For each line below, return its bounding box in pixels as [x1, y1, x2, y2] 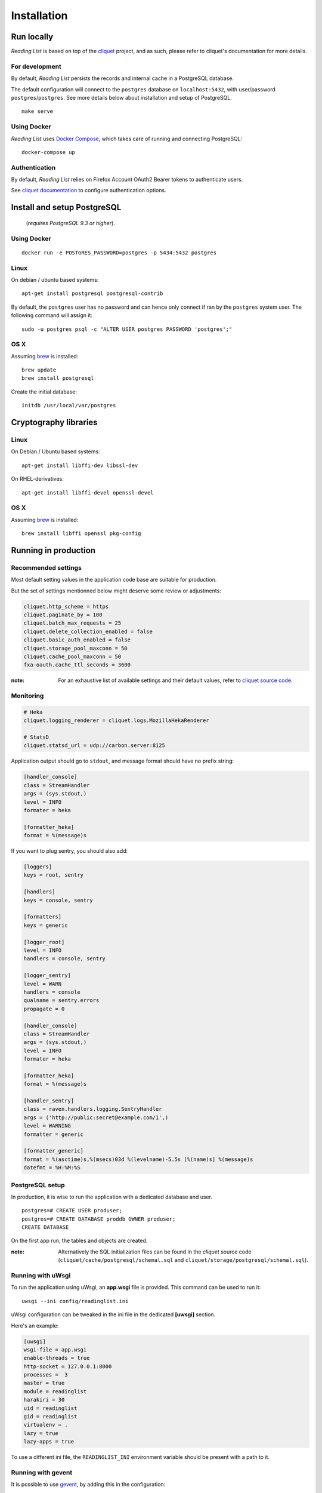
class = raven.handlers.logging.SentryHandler [23, 1105, 162, 1113]
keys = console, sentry [23, 896, 94, 904]
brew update [21, 367, 57, 373]
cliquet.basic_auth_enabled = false [23, 637, 131, 643]
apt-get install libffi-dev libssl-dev [21, 462, 138, 469]
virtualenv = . [23, 1421, 68, 1429]
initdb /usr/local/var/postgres [21, 402, 116, 409]
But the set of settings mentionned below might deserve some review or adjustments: [11, 587, 222, 594]
